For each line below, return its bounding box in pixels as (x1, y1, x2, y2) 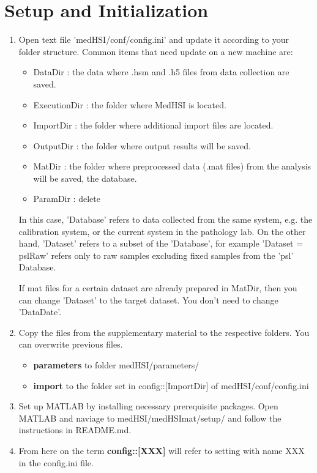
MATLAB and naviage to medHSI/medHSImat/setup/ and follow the (18, 411, 282, 424)
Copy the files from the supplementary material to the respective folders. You (18, 326, 310, 338)
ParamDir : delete (33, 192, 100, 205)
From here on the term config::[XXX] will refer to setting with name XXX (18, 444, 305, 456)
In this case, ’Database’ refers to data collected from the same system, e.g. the (18, 213, 313, 226)
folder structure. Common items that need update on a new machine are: (18, 45, 293, 58)
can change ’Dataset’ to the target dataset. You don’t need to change (18, 293, 278, 306)
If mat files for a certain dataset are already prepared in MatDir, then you (18, 281, 297, 294)
